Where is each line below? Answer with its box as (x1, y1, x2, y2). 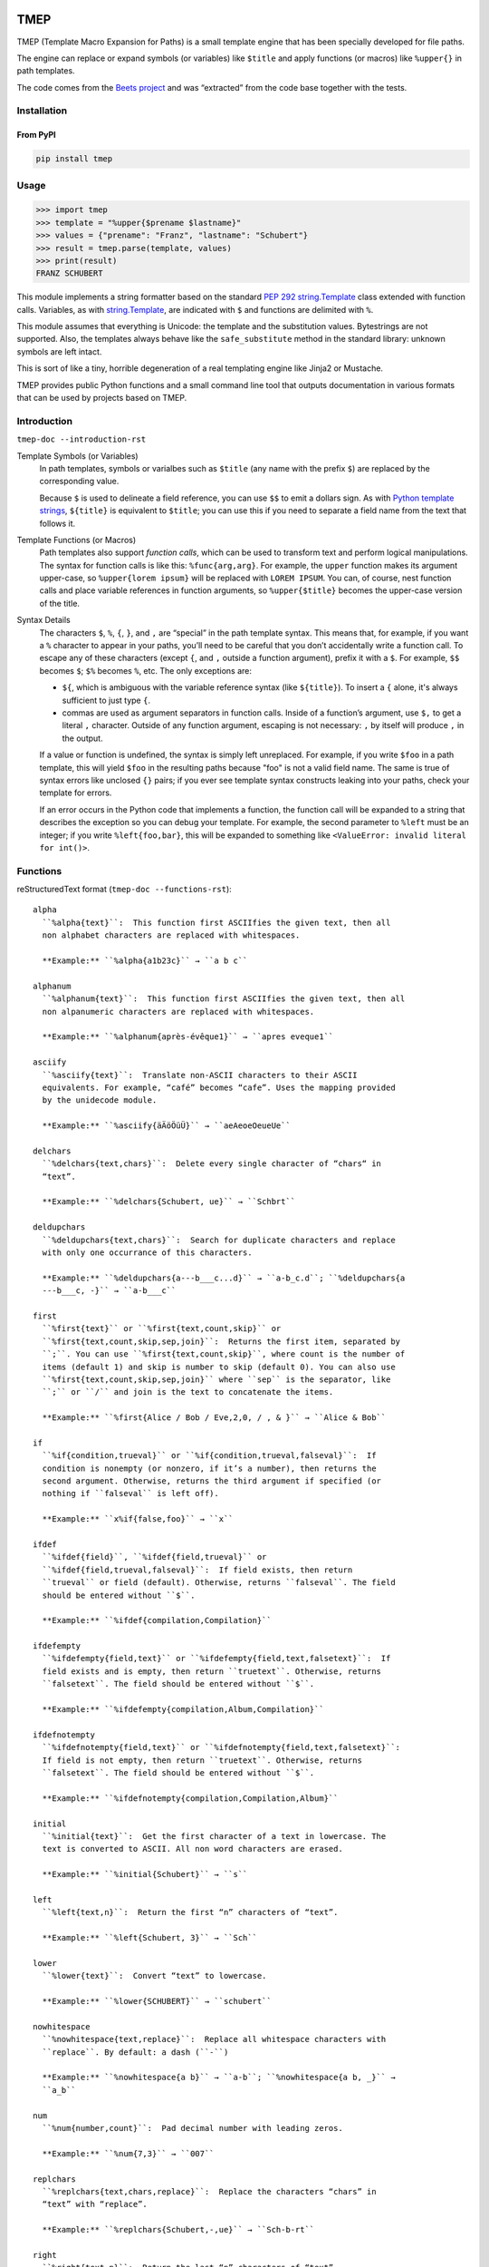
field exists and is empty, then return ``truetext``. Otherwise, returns (42, 1666, 382, 1677)
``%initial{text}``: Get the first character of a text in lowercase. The (42, 1831, 387, 1841)
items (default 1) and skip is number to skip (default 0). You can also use (42, 1361, 396, 1372)
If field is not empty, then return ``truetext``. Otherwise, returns (42, 1755, 362, 1766)
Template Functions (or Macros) (16, 534, 137, 545)
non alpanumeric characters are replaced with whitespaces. (42, 1007, 315, 1017)
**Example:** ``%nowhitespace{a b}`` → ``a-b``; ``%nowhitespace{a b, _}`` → (42, 2072, 396, 2083)
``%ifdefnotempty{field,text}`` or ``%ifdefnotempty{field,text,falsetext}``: (42, 1742, 401, 1753)
